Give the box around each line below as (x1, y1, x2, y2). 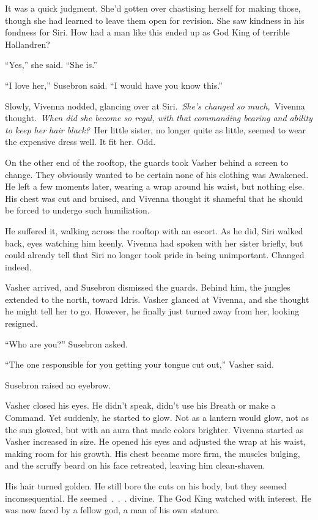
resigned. (5, 317, 38, 330)
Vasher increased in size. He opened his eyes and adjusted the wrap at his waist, (5, 435, 306, 448)
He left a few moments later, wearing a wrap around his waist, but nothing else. (5, 180, 305, 193)
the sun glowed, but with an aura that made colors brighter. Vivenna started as (5, 423, 304, 436)
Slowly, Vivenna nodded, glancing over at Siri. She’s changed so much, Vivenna (5, 99, 305, 112)
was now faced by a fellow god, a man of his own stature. (5, 503, 220, 516)
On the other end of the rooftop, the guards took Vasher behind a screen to (5, 155, 289, 168)
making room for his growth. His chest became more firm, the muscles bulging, (5, 447, 300, 459)
